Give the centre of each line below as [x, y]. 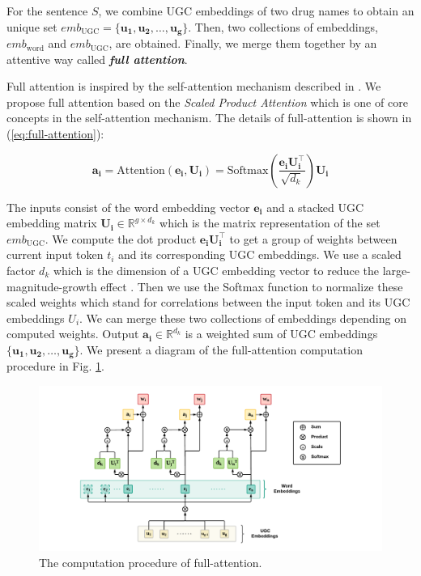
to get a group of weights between [313, 238]
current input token [55, 254]
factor [21, 270]
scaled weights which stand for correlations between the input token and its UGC [208, 302]
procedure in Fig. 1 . [55, 366]
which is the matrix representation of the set [270, 223]
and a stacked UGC [315, 207]
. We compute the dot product [121, 238]
